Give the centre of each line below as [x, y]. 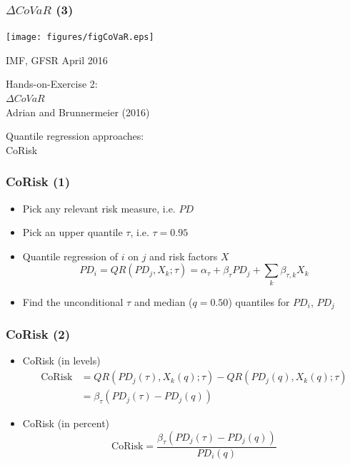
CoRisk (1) [38, 182]
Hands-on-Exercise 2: [52, 84]
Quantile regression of [70, 256]
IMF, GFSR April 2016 [57, 60]
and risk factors [184, 256]
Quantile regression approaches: [75, 136]
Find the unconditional [73, 301]
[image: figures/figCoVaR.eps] [80, 37]
